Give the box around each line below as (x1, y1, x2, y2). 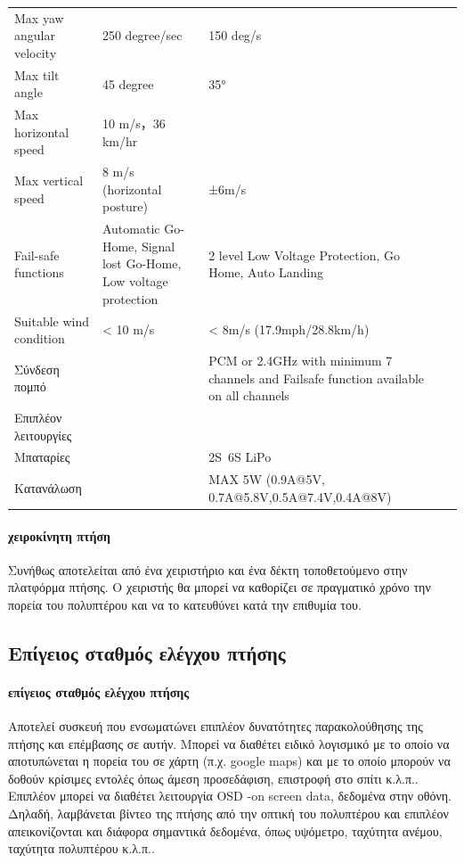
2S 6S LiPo (208, 448, 272, 466)
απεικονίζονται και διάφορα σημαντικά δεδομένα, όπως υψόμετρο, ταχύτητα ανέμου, (8, 821, 443, 840)
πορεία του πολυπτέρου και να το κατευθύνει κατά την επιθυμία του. (8, 595, 362, 613)
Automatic (102, 219, 160, 238)
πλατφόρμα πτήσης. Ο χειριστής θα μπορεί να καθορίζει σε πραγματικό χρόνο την (8, 578, 431, 596)
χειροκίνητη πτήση (8, 526, 111, 545)
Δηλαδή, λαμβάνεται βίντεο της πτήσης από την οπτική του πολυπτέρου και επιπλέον (8, 804, 449, 823)
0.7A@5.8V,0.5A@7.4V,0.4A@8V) (208, 487, 392, 505)
